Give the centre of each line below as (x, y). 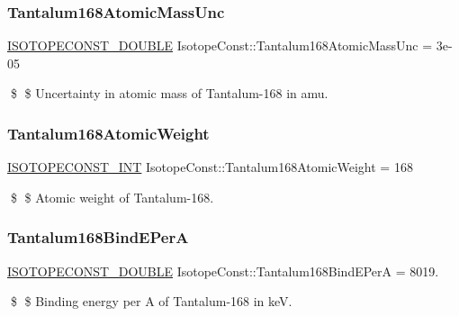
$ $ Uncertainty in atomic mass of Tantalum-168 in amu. (169, 93)
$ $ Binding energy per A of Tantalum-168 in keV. (151, 301)
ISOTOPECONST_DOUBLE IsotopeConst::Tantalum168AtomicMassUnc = (220, 45)
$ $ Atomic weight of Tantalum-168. (112, 197)
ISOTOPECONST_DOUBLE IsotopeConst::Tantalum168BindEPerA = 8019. (223, 271)
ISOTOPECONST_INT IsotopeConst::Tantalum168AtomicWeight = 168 (210, 167)
